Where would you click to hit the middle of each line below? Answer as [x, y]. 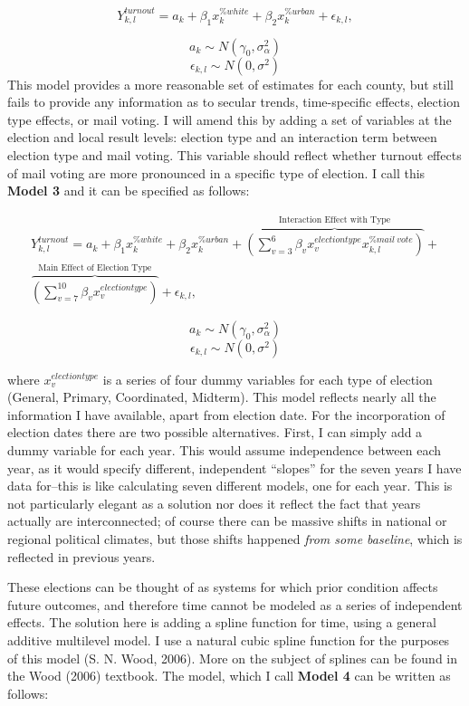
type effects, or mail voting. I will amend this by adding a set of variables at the [230, 119]
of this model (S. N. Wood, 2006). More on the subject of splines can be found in [232, 658]
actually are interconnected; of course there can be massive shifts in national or [227, 521]
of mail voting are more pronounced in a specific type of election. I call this [216, 172]
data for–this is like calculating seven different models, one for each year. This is [230, 486]
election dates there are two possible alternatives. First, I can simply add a [215, 432]
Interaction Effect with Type [335, 220]
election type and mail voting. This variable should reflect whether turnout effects [234, 154]
